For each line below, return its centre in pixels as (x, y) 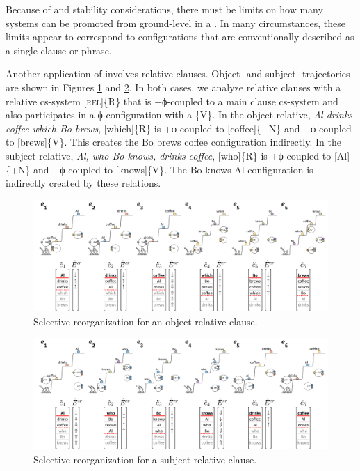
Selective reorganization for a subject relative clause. (145, 459)
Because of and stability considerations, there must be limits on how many (164, 9)
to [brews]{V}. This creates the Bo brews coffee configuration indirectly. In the (173, 142)
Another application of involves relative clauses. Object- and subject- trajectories (178, 74)
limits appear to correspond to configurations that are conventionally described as (180, 37)
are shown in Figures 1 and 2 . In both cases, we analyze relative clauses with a (173, 87)
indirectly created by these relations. (83, 183)
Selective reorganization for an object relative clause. (146, 321)
